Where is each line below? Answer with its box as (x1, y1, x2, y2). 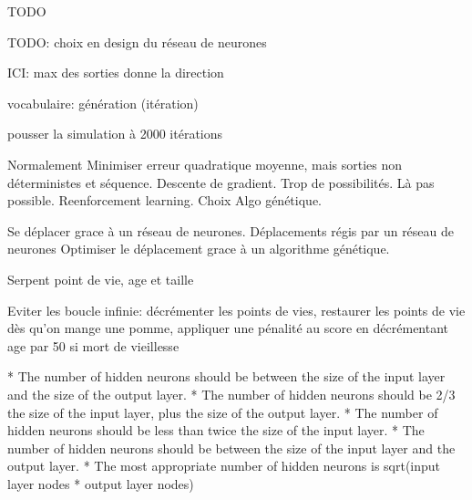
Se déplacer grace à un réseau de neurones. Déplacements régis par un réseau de (7, 221, 455, 240)
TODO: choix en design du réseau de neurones (7, 32, 267, 51)
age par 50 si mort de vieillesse (7, 336, 180, 355)
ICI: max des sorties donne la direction (7, 63, 224, 82)
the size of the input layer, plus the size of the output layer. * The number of (7, 402, 438, 422)
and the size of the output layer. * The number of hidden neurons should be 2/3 (7, 384, 456, 403)
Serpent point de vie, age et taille (7, 269, 194, 288)
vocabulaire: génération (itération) (7, 93, 199, 112)
